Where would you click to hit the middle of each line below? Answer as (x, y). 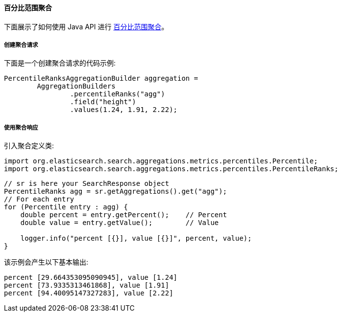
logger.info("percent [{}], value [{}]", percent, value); (136, 238)
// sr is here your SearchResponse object (87, 184)
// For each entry (39, 199)
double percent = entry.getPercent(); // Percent (124, 215)
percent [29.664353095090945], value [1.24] (91, 278)
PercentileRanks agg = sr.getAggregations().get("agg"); (116, 192)
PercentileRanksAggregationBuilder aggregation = (101, 79)
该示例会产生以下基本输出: (46, 262)
